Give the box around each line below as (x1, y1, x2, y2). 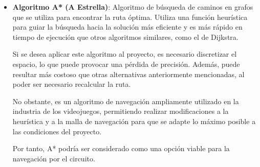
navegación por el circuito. (12, 153, 95, 163)
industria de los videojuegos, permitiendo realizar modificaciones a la (12, 106, 229, 116)
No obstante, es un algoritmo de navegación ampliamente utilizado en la (12, 96, 239, 106)
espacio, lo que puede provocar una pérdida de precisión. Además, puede (12, 58, 240, 69)
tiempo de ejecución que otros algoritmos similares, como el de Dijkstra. (12, 31, 239, 42)
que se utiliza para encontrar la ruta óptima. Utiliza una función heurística (12, 11, 248, 22)
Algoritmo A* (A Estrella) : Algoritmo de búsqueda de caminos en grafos (12, 2, 253, 12)
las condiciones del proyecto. (12, 126, 102, 136)
